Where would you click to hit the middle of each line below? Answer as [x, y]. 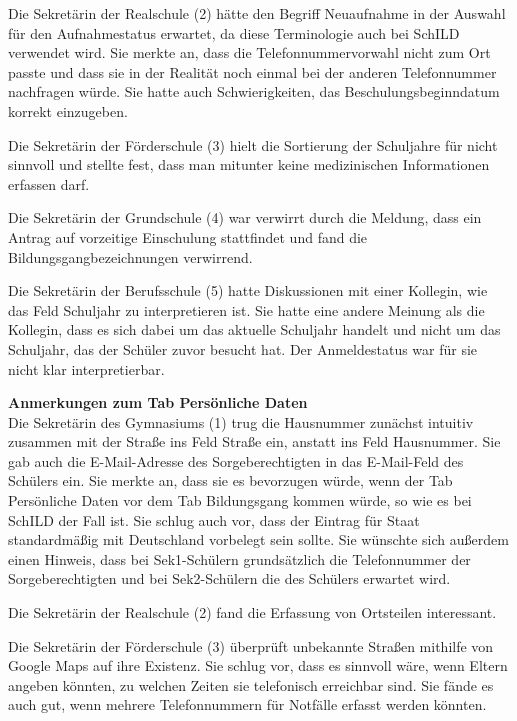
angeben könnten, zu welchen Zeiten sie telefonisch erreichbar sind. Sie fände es [251, 684]
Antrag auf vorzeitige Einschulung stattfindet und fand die [188, 236]
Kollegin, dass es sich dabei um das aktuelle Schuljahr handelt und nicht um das [254, 329]
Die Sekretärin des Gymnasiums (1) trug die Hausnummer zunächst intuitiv [241, 421]
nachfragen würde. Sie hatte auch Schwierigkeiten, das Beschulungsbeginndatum [254, 91]
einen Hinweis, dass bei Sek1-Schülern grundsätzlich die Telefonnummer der [239, 558]
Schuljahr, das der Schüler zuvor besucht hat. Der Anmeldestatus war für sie [243, 348]
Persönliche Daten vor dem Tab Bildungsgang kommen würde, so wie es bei [240, 500]
